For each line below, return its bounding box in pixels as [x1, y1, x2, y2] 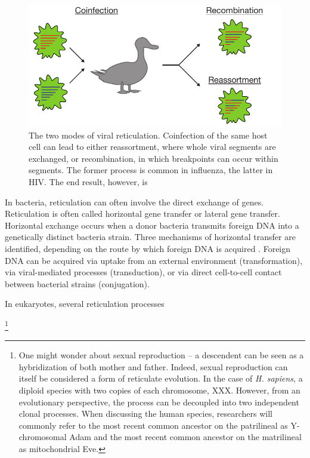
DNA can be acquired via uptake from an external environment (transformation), [5, 254, 303, 266]
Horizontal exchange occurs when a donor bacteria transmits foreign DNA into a [5, 219, 299, 231]
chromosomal [18, 431, 67, 443]
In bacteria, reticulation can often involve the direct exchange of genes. [5, 195, 264, 208]
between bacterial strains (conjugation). [5, 277, 150, 290]
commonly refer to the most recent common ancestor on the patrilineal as [18, 419, 288, 431]
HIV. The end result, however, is [29, 176, 148, 188]
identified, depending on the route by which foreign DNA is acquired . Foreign [5, 242, 291, 255]
